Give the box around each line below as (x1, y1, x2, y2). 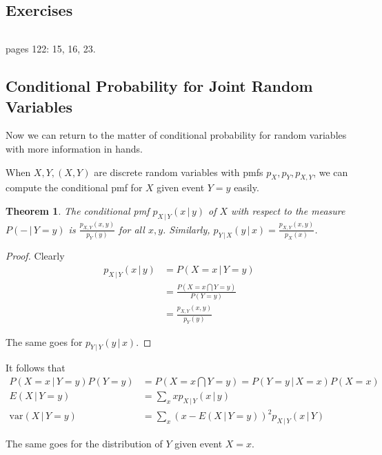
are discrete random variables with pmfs (94, 164, 263, 179)
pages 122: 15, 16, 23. (6, 41, 96, 56)
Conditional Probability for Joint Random (6, 75, 313, 97)
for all (119, 222, 145, 236)
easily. (234, 180, 259, 195)
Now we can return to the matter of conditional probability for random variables (6, 128, 347, 142)
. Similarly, (163, 222, 210, 236)
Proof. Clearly (6, 249, 65, 263)
